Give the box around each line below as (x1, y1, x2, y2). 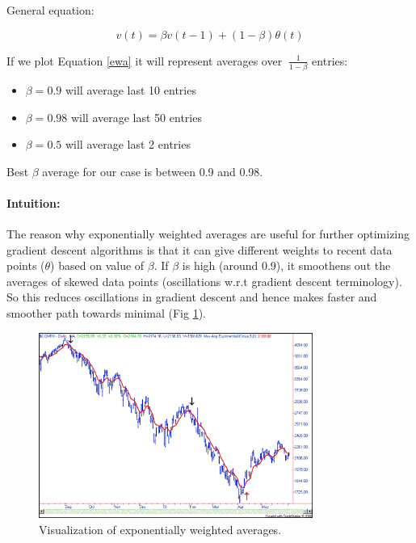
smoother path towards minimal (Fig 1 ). (6, 305, 206, 322)
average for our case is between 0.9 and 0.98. (42, 162, 263, 179)
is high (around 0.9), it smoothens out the (182, 257, 391, 274)
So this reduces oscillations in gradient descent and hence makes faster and (6, 288, 377, 305)
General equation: (6, 2, 95, 18)
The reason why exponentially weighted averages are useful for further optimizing (6, 225, 410, 242)
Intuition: (6, 194, 61, 211)
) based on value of (50, 257, 145, 274)
